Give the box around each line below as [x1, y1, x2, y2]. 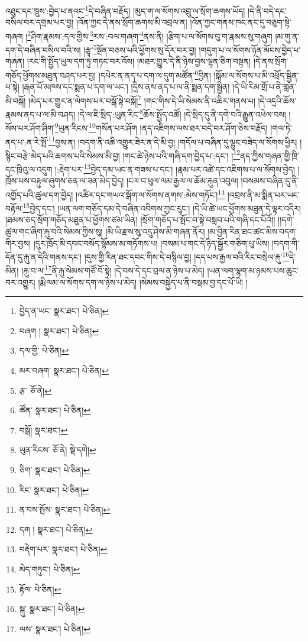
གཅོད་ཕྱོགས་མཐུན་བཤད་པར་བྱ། [5, 69, 96, 81]
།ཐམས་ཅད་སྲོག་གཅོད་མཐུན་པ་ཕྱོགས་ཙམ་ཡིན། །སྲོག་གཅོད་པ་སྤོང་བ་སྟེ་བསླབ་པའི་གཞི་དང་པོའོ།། [5, 213, 275, 226]
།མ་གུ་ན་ [275, 30, 300, 42]
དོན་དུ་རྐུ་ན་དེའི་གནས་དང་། [5, 250, 82, 263]
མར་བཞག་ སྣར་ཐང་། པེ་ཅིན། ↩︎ [19, 364, 109, 377]
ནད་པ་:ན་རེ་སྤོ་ [5, 135, 48, 148]
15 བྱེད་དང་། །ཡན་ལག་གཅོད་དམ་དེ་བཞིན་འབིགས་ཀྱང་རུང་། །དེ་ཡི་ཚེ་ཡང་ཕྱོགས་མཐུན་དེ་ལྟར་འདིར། [22, 200, 301, 214]
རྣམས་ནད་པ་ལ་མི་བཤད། [5, 108, 76, 120]
